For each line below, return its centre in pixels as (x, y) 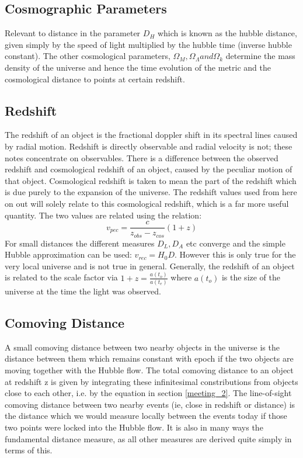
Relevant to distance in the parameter (73, 33)
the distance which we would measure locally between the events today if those (146, 416)
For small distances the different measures (80, 243)
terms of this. (29, 450)
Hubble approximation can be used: (68, 254)
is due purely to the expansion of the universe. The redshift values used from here (151, 192)
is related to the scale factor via (61, 277)
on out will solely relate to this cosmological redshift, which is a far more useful (147, 203)
